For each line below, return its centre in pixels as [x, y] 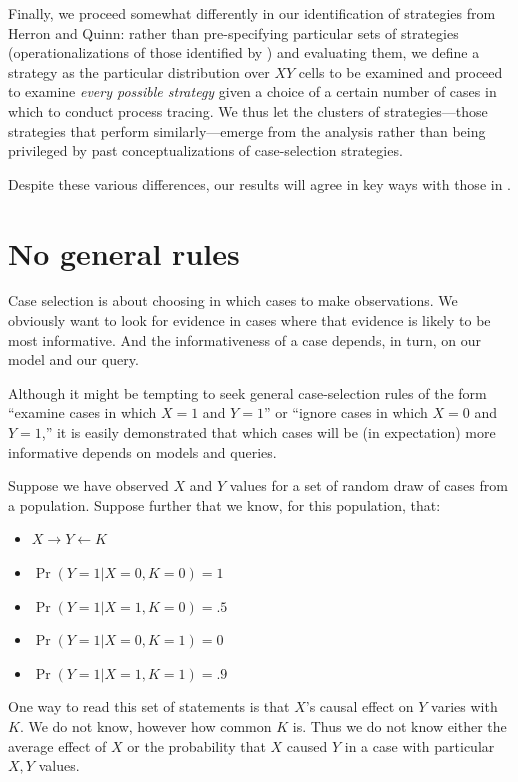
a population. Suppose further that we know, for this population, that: [224, 504]
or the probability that [196, 745]
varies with [464, 706]
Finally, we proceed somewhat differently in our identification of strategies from [252, 13]
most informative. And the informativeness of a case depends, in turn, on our [245, 339]
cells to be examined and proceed [400, 71]
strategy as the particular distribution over [139, 71]
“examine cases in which [82, 412]
